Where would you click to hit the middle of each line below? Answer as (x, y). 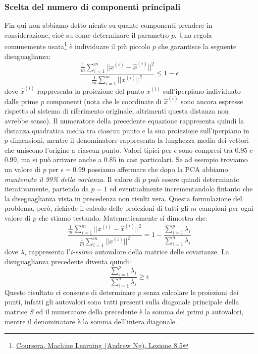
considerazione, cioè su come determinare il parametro (87, 34)
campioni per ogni (226, 208)
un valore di (23, 169)
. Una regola (193, 34)
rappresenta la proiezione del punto (91, 90)
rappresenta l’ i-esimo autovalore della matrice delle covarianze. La (129, 252)
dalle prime (22, 101)
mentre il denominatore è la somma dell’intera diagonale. (91, 321)
